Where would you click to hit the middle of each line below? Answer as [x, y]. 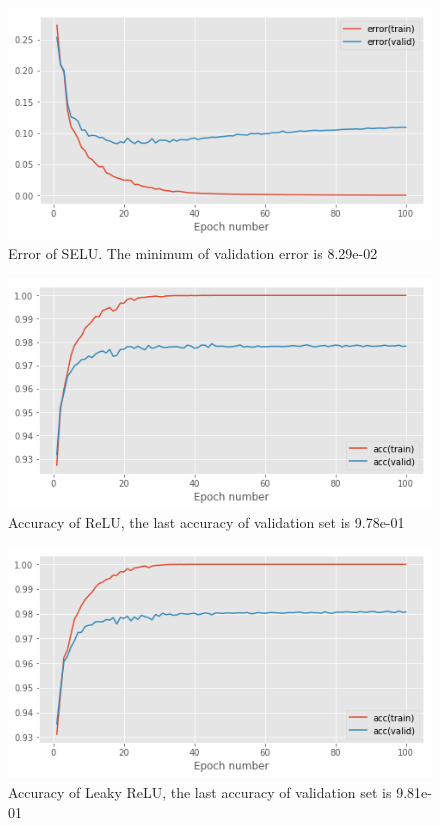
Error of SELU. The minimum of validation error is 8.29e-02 [193, 252]
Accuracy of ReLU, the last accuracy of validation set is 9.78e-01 [206, 522]
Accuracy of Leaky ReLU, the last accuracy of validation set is [200, 792]
